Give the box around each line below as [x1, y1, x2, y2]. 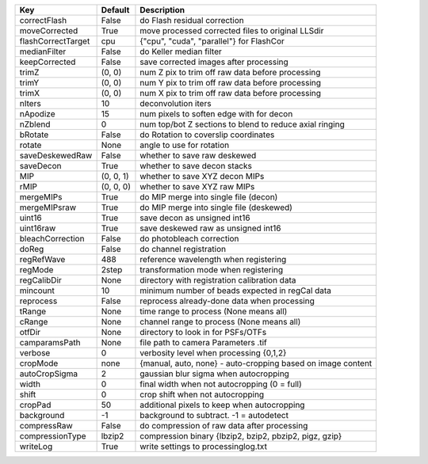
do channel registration [139, 244, 226, 254]
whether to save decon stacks [139, 161, 253, 171]
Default [101, 5, 130, 15]
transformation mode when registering [139, 264, 284, 275]
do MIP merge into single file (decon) [139, 192, 278, 202]
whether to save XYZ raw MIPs [139, 181, 255, 192]
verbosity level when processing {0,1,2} [139, 348, 287, 358]
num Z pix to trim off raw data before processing [139, 67, 321, 78]
